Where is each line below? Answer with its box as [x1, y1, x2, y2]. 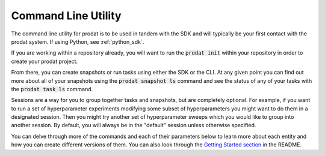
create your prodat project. [11, 58, 78, 65]
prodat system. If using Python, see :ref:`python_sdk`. [11, 38, 144, 45]
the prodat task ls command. [11, 85, 93, 92]
